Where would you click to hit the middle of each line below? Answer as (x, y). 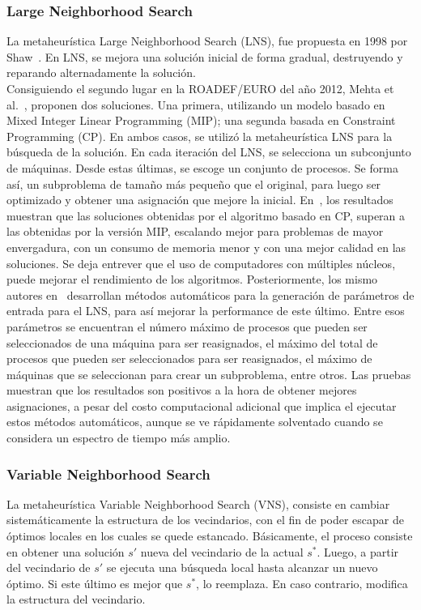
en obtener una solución (66, 551)
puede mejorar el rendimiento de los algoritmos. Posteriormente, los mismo (192, 279)
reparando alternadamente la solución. (101, 73)
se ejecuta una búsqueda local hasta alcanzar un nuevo (242, 567)
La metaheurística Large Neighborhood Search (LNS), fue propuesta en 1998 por (207, 41)
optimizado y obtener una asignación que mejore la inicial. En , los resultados (200, 200)
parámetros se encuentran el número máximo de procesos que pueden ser (187, 326)
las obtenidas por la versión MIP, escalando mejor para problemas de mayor (195, 231)
